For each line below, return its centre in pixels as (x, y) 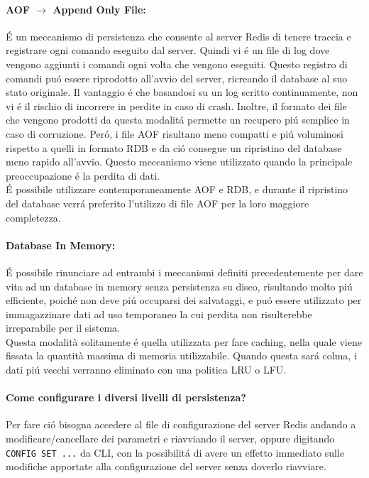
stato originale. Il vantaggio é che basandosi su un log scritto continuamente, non (182, 92)
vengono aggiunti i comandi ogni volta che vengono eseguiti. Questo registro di (177, 64)
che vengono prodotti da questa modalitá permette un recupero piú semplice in (178, 120)
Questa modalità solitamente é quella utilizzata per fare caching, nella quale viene (184, 341)
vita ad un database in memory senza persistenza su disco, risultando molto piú (179, 286)
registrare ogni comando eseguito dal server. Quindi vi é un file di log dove (168, 50)
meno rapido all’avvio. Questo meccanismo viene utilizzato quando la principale (179, 162)
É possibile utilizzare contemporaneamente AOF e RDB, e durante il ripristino (177, 189)
